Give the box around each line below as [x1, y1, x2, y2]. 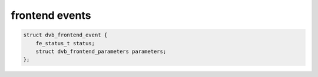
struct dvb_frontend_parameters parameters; [35, 48, 167, 55]
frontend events [11, 9, 91, 22]
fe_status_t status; [35, 40, 95, 46]
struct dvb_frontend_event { [23, 32, 108, 38]
